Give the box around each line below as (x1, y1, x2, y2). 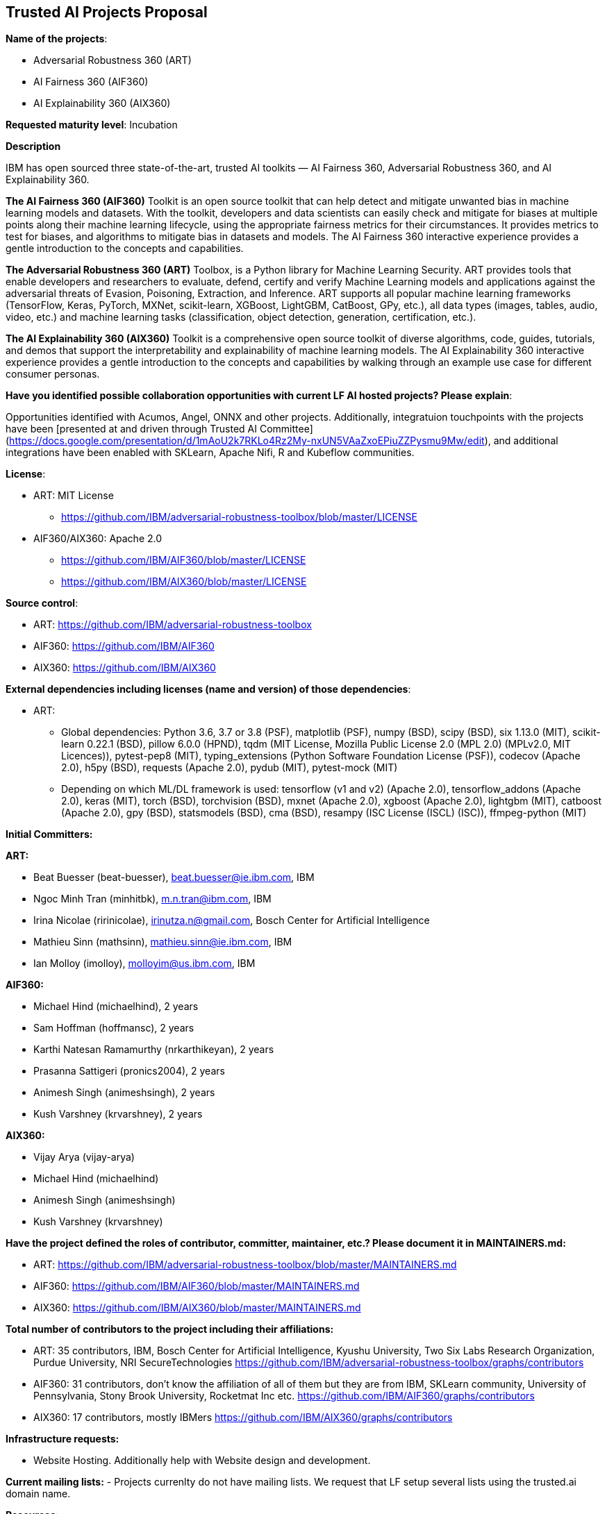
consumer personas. (6, 368, 100, 380)
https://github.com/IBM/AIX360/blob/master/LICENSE (61, 575, 307, 588)
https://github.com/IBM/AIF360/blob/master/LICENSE (61, 554, 306, 566)
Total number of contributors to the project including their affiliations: (6, 1323, 334, 1336)
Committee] (259, 423, 313, 435)
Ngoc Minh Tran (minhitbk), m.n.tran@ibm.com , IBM (33, 893, 272, 905)
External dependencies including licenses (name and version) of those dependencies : (6, 683, 411, 696)
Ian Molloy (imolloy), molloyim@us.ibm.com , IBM (33, 957, 256, 970)
